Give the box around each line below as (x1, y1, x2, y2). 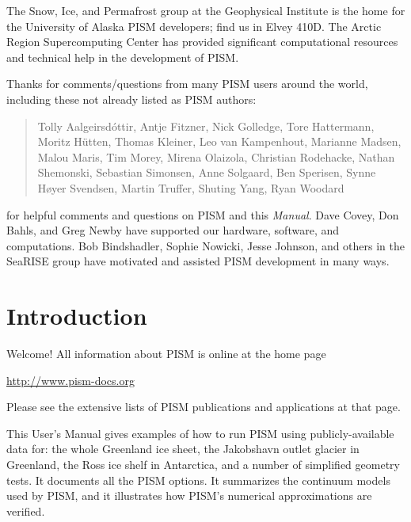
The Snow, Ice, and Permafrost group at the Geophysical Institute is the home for (6, 2, 405, 18)
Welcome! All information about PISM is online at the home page (6, 345, 326, 362)
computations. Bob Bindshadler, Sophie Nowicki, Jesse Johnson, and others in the (6, 237, 405, 253)
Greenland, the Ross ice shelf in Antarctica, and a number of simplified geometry (6, 456, 400, 472)
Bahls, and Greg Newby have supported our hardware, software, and (6, 222, 339, 238)
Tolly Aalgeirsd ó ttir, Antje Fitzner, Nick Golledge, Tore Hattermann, (37, 117, 375, 134)
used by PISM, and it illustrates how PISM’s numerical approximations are (6, 487, 372, 504)
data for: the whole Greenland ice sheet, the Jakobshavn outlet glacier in (6, 440, 360, 457)
